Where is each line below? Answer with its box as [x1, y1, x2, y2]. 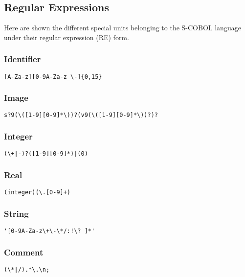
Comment [4, 246, 44, 258]
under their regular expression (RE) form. [4, 32, 129, 42]
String [4, 207, 29, 219]
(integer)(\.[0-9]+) [4, 189, 71, 196]
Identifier [4, 53, 41, 65]
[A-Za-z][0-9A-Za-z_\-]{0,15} [4, 73, 102, 80]
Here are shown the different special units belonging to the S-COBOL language [4, 23, 241, 33]
